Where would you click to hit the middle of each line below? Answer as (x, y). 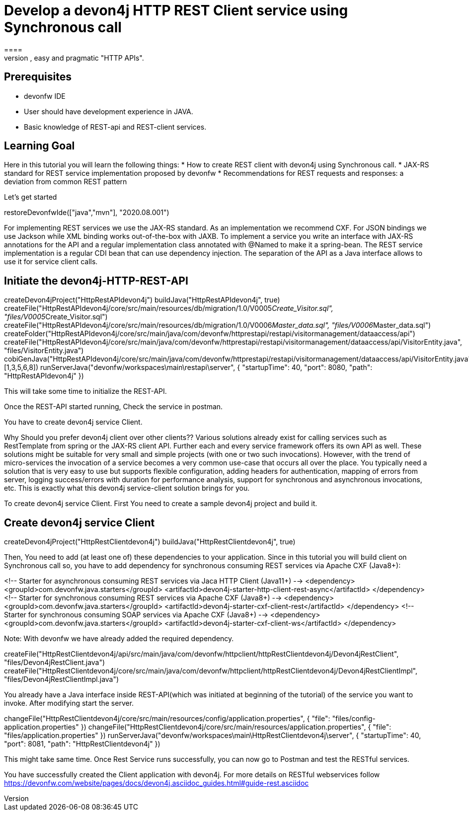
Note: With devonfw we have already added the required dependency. (119, 639)
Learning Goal (39, 146)
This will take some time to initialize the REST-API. (85, 391)
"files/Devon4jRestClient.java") (55, 663)
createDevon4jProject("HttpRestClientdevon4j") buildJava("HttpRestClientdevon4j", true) (150, 542)
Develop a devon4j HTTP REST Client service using (176, 10)
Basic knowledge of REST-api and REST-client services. (115, 127)
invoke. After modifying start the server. (69, 703)
